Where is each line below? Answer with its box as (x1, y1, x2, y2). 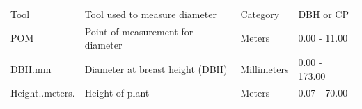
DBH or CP (298, 6, 349, 21)
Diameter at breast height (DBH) (84, 61, 228, 76)
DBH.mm (10, 61, 52, 76)
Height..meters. (10, 85, 75, 100)
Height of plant (84, 85, 150, 100)
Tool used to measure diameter (84, 6, 217, 21)
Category (240, 6, 280, 21)
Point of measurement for (84, 24, 194, 38)
